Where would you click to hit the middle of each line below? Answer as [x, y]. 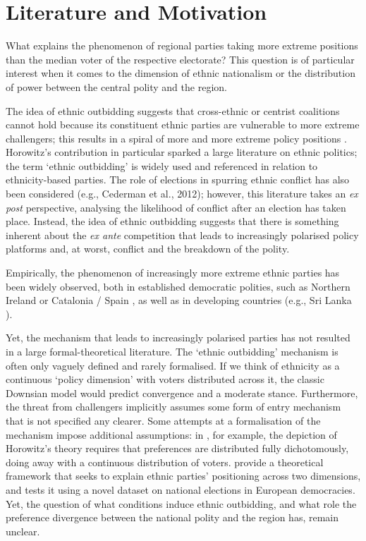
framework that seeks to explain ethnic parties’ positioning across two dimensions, [183, 476]
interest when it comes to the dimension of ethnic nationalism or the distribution [181, 73]
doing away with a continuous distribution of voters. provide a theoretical [165, 462]
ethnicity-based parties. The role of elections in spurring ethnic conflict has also [178, 180]
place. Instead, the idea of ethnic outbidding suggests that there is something [172, 221]
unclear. [23, 531]
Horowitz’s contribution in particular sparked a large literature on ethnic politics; [182, 152]
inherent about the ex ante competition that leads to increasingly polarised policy [182, 235]
